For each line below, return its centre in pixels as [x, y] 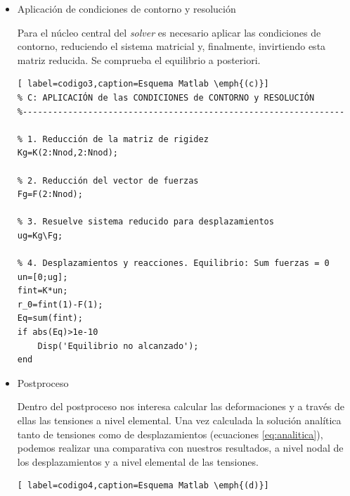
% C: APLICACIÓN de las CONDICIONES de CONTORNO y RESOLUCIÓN [166, 97]
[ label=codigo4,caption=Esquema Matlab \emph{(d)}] [143, 486]
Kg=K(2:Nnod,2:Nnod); [67, 153]
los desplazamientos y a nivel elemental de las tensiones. [138, 461]
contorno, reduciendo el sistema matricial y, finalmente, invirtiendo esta [171, 46]
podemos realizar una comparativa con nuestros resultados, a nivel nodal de [180, 448]
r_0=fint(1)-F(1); [60, 304]
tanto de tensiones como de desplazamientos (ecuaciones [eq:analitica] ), [170, 434]
